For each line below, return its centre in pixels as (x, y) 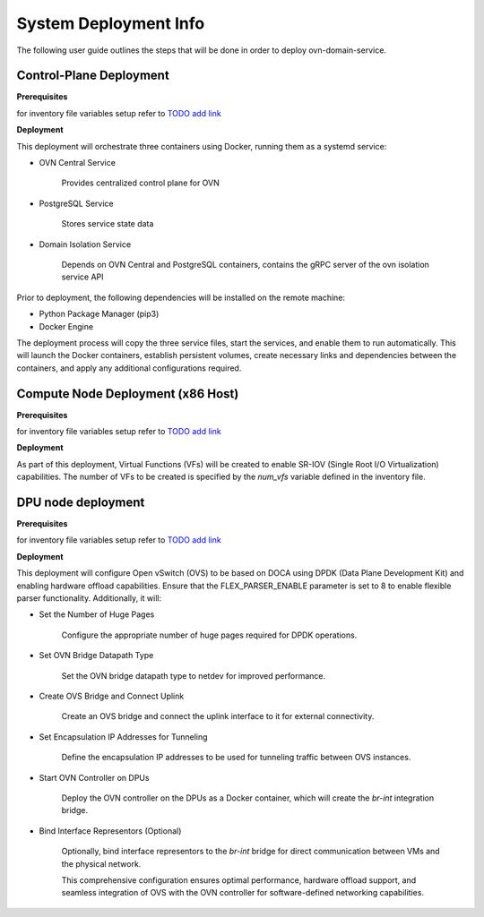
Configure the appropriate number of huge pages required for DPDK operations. (209, 635)
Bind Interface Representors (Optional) (110, 831)
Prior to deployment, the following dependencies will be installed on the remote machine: (181, 297)
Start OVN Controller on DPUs (94, 777)
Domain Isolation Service (85, 244)
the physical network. (101, 863)
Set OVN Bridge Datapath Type (96, 656)
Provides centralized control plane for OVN (140, 183)
